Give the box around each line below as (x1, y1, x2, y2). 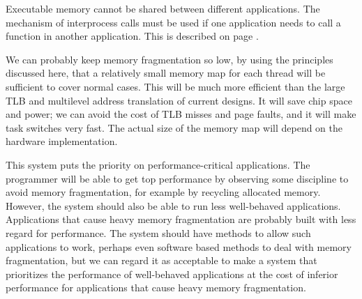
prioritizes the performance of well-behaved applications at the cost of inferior (6, 266, 338, 281)
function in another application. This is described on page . (6, 29, 259, 43)
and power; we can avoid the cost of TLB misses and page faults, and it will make (6, 107, 356, 121)
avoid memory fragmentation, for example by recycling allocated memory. (6, 185, 321, 199)
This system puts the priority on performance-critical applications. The (6, 157, 310, 171)
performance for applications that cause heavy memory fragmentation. (6, 280, 306, 295)
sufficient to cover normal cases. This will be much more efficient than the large (6, 79, 345, 93)
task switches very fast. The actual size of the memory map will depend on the (6, 120, 343, 135)
